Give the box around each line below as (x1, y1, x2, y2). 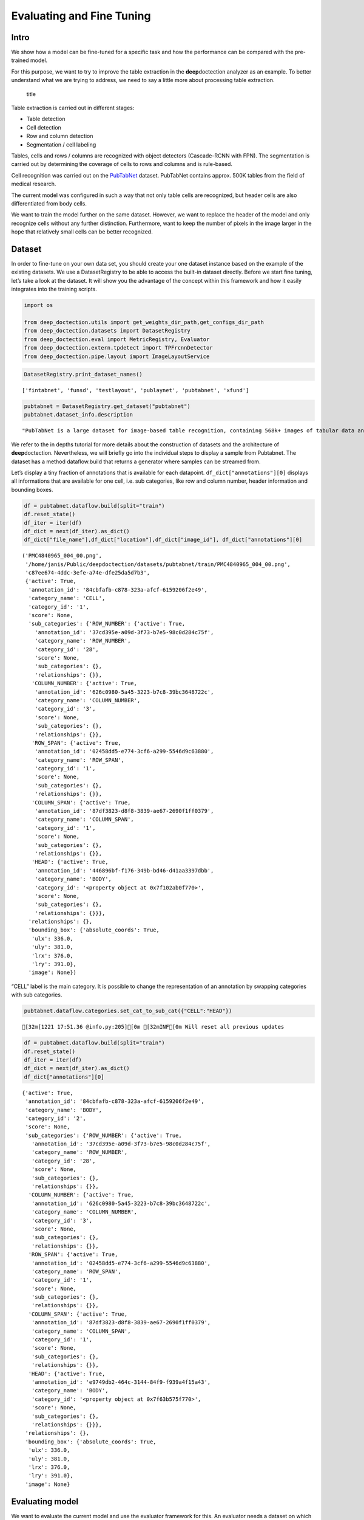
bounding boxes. (11, 486, 53, 493)
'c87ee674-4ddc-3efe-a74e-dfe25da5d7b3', (25, 569, 150, 576)
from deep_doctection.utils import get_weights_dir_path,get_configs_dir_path (24, 319, 264, 325)
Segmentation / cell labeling (26, 140, 96, 148)
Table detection (26, 116, 66, 123)
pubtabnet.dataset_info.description (24, 411, 133, 418)
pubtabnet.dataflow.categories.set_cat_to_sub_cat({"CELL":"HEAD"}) (24, 1007, 232, 1015)
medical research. (11, 180, 56, 188)
